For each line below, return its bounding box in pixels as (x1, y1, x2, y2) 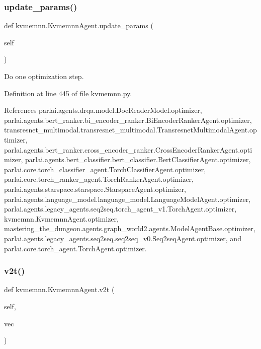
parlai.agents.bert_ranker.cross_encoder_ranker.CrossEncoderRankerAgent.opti (4, 144, 252, 155)
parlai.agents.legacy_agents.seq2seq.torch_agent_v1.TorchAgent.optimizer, (4, 203, 237, 214)
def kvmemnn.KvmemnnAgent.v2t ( (4, 284, 115, 295)
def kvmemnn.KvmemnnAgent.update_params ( (4, 20, 153, 31)
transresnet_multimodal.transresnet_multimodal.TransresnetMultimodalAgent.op (4, 124, 257, 135)
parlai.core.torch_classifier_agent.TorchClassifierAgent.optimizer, (4, 164, 206, 174)
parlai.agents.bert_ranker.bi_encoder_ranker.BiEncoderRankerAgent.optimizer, (4, 114, 252, 125)
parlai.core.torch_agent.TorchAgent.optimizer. (4, 243, 147, 253)
